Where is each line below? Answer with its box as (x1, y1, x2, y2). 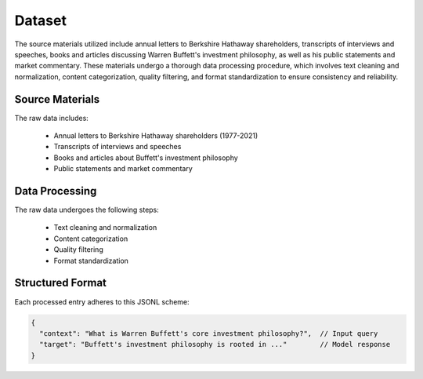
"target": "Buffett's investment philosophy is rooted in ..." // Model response (39, 340, 391, 349)
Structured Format (14, 276, 107, 290)
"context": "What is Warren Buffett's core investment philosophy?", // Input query (39, 329, 378, 337)
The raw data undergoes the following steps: (14, 205, 160, 215)
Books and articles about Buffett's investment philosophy (53, 153, 238, 162)
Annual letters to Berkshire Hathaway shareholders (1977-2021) (53, 131, 258, 140)
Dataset (14, 12, 67, 29)
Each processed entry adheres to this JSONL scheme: (14, 297, 190, 306)
